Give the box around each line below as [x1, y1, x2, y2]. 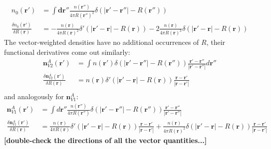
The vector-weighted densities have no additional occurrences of [4, 37, 199, 47]
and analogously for [4, 91, 64, 102]
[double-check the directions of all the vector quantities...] [4, 135, 207, 145]
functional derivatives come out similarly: [4, 47, 130, 57]
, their [206, 37, 226, 47]
